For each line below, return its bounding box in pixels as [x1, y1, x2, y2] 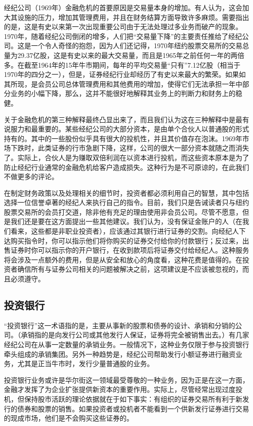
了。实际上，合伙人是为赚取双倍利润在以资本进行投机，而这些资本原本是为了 [4, 152, 249, 162]
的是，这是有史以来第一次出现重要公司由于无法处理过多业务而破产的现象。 [4, 21, 242, 32]
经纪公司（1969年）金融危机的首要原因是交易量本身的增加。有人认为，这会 [4, 2, 242, 12]
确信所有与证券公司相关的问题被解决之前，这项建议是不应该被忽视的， [17, 264, 242, 274]
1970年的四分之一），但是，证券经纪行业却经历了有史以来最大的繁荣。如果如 [4, 69, 246, 79]
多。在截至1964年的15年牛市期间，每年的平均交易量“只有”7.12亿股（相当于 [4, 59, 241, 70]
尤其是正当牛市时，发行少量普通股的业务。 [17, 358, 154, 369]
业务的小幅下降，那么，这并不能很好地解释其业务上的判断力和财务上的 [10, 88, 235, 98]
